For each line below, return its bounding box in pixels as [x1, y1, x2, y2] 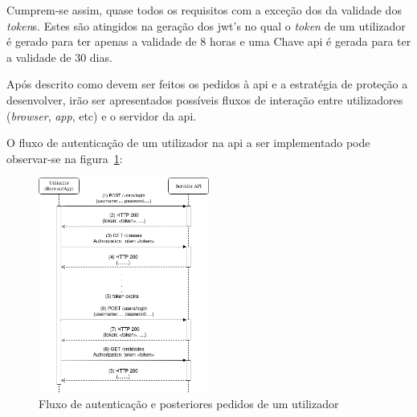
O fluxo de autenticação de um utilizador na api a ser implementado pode [6, 134, 370, 151]
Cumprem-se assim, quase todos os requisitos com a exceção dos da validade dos [6, 2, 402, 18]
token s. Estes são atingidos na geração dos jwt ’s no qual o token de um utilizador [6, 17, 406, 34]
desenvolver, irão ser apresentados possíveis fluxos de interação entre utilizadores [6, 91, 403, 108]
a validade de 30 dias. [6, 48, 112, 65]
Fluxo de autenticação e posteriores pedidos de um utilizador [39, 395, 339, 412]
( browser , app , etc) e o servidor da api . [6, 107, 197, 124]
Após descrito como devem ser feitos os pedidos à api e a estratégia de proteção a [6, 76, 408, 92]
